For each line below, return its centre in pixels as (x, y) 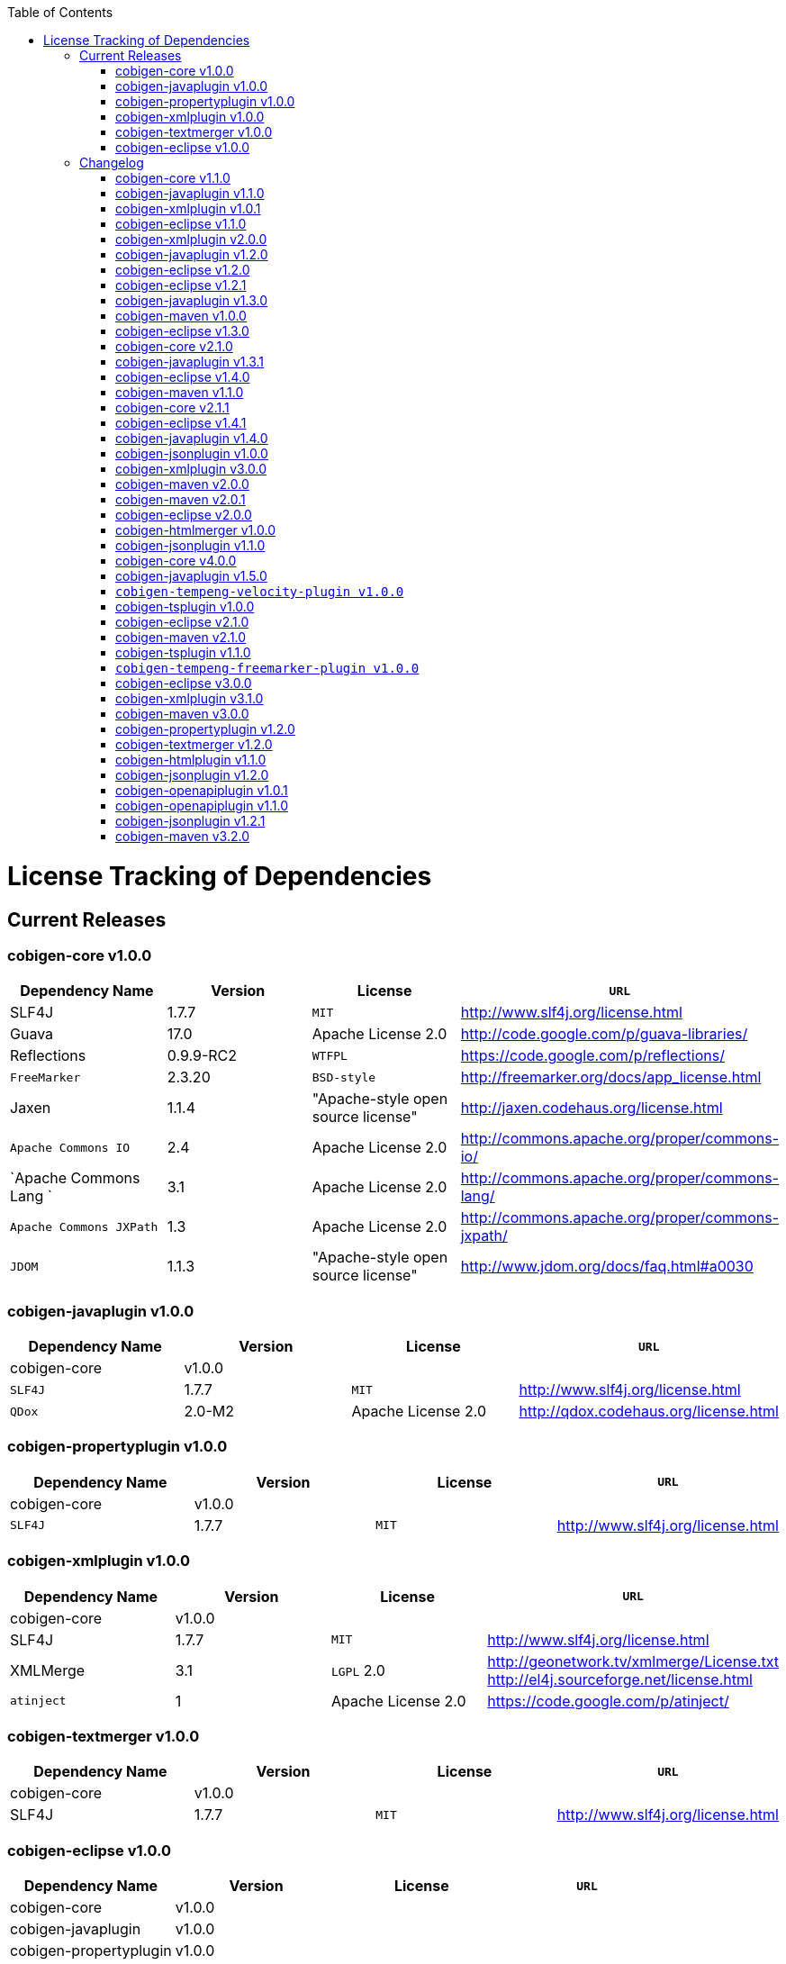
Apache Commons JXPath (84, 1226)
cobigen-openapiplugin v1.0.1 (202, 790)
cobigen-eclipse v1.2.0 (183, 270)
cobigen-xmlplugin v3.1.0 (190, 698)
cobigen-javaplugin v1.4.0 (192, 438)
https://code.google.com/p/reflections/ (592, 1056)
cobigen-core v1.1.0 (173, 178)
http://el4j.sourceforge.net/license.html (620, 1679)
